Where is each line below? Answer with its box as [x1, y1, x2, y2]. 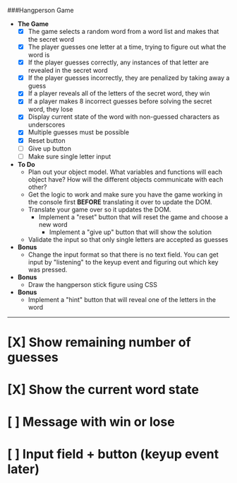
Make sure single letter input [28, 152, 111, 161]
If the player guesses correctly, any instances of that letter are [28, 58, 209, 66]
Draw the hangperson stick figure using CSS [28, 280, 157, 289]
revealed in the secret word [28, 66, 108, 75]
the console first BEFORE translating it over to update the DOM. [28, 197, 213, 206]
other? [28, 182, 47, 191]
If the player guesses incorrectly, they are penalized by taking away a [28, 74, 230, 82]
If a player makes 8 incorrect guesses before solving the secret [28, 97, 212, 105]
